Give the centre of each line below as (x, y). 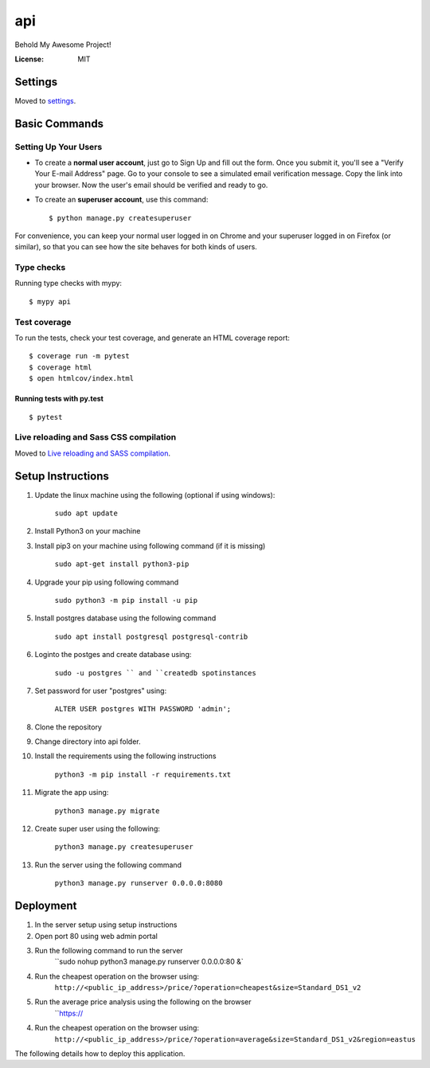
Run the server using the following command (108, 865)
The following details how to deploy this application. (100, 1054)
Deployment (46, 906)
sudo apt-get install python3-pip (122, 564)
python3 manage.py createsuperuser (124, 847)
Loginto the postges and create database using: (113, 655)
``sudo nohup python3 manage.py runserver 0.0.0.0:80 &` (149, 962)
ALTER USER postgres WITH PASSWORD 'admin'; (143, 709)
